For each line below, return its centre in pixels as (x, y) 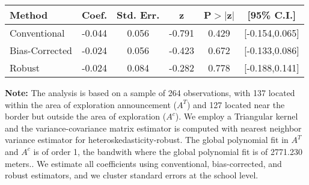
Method (29, 15)
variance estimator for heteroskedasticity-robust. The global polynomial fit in (147, 140)
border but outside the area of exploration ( (86, 116)
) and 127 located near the (236, 104)
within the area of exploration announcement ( (91, 104)
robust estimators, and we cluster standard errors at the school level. (132, 175)
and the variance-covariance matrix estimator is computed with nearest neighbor (153, 128)
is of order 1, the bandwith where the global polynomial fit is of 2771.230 (168, 151)
